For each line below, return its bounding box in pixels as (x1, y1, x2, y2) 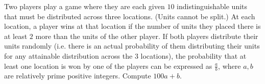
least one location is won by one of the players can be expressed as (4, 60, 212, 71)
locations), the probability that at (140, 50, 247, 61)
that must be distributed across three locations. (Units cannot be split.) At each (4, 11, 255, 21)
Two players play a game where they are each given (4, 1, 165, 11)
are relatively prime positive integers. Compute (4, 70, 151, 81)
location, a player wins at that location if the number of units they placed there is (4, 21, 261, 31)
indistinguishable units (177, 1, 248, 11)
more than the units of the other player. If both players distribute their (35, 30, 258, 41)
